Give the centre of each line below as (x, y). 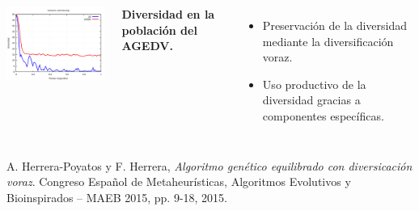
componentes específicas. (323, 115)
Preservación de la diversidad (335, 25)
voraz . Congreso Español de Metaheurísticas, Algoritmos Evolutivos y (179, 181)
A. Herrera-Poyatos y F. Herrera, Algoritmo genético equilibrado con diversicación (209, 165)
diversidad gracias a (311, 100)
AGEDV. (147, 46)
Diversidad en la (168, 14)
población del (159, 30)
